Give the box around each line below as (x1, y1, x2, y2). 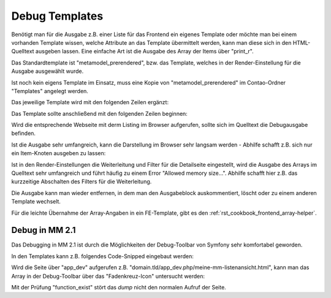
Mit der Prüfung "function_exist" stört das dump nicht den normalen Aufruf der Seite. (11, 284, 226, 291)
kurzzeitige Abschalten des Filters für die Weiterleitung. (11, 178, 152, 185)
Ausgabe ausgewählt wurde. (11, 67, 84, 75)
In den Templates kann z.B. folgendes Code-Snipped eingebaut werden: (11, 252, 194, 260)
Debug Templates (11, 9, 104, 23)
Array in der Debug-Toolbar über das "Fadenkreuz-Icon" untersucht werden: (11, 272, 205, 280)
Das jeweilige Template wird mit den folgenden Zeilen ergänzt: (11, 99, 169, 106)
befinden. (11, 129, 36, 137)
